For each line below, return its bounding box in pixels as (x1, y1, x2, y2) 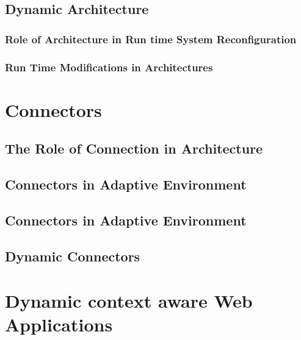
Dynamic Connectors (5, 246, 140, 265)
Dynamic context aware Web (5, 288, 253, 313)
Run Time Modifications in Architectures (5, 59, 213, 74)
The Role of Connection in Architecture (5, 139, 263, 158)
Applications (5, 312, 113, 337)
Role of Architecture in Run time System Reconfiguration (5, 31, 297, 46)
